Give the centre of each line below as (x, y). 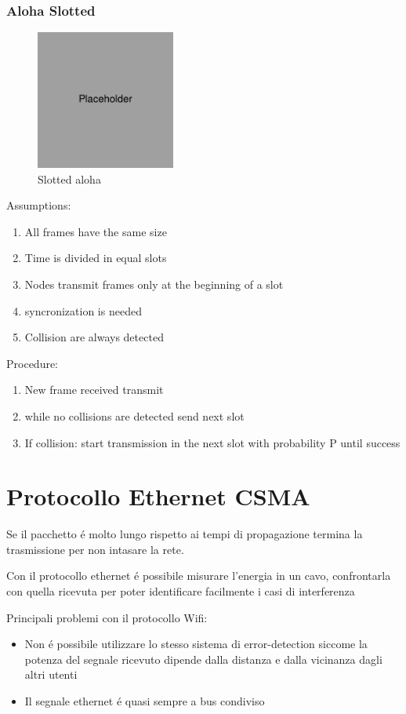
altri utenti (51, 674)
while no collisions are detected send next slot (134, 415)
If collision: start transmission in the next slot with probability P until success (212, 442)
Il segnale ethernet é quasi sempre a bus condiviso (145, 701)
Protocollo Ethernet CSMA (158, 496)
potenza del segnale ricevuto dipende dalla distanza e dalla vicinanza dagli (203, 659)
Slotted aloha (69, 178)
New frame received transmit (94, 390)
